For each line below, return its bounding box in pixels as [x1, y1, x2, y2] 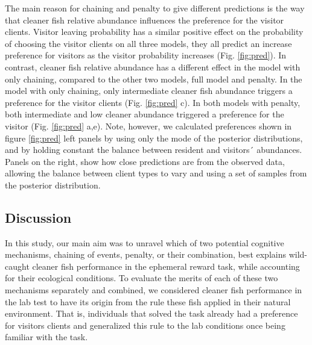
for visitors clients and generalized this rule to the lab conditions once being [5, 319, 285, 331]
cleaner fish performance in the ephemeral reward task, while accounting [32, 260, 300, 272]
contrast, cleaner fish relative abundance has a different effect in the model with [5, 60, 301, 73]
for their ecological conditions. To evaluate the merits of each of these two [5, 272, 278, 284]
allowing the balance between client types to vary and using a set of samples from [5, 167, 307, 179]
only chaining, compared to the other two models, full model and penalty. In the [5, 72, 302, 85]
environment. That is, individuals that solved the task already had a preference [5, 307, 298, 320]
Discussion [5, 208, 72, 226]
